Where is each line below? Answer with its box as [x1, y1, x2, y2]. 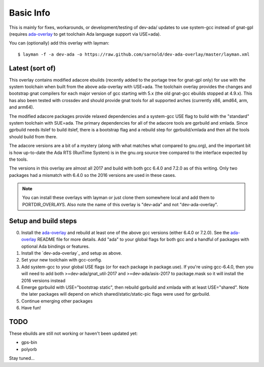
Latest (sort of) [9, 64, 56, 72]
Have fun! [21, 305, 41, 311]
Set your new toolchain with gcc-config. [21, 257, 102, 263]
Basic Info [9, 7, 51, 18]
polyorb [21, 346, 37, 352]
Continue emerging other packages [21, 298, 93, 304]
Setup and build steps [9, 216, 77, 225]
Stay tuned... [9, 355, 35, 361]
